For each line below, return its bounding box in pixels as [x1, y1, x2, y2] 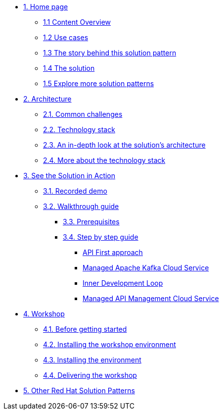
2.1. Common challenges [43, 110, 123, 118]
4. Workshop [23, 310, 65, 318]
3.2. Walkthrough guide [43, 202, 119, 210]
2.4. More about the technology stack [43, 156, 166, 164]
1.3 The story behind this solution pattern [43, 49, 177, 57]
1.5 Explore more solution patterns [43, 79, 154, 88]
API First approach [83, 248, 143, 257]
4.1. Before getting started [43, 325, 127, 333]
